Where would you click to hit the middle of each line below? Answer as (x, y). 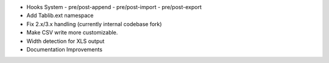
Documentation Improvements (65, 49)
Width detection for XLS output (65, 41)
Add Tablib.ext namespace (60, 16)
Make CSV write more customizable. (72, 33)
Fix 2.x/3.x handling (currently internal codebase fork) (94, 24)
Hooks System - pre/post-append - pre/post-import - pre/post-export (114, 7)
